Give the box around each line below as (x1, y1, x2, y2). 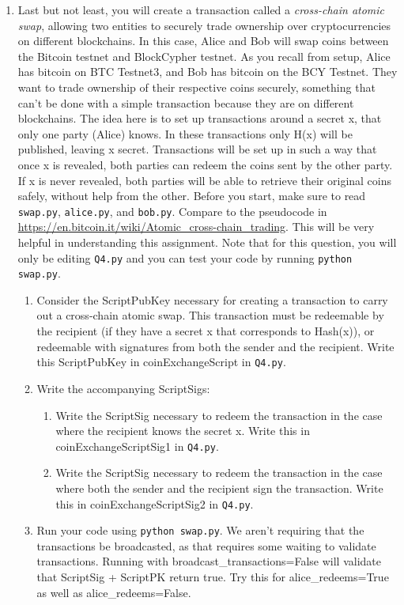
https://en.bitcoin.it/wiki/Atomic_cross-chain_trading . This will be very (17, 218, 375, 235)
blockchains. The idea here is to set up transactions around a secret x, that (17, 110, 382, 127)
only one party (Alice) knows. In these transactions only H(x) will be (17, 125, 353, 142)
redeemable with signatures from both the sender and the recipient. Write (36, 338, 395, 354)
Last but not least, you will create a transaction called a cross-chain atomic (17, 2, 385, 17)
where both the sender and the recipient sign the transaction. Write (55, 479, 383, 496)
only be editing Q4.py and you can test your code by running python (17, 249, 353, 266)
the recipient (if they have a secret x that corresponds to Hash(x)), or (36, 323, 375, 339)
